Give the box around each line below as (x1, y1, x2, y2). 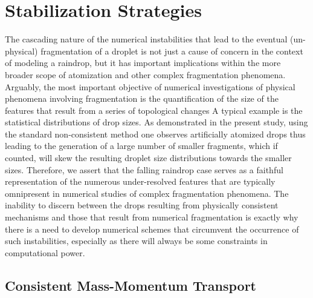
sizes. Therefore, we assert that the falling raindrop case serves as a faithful (5, 163, 283, 176)
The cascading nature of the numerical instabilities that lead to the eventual (5, 33, 288, 45)
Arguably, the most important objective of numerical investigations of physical (5, 80, 295, 93)
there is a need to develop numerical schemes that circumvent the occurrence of (5, 222, 299, 235)
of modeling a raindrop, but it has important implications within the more (5, 56, 281, 69)
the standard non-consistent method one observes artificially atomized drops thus (5, 127, 306, 140)
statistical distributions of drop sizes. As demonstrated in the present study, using (5, 116, 308, 128)
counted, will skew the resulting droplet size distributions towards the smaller (5, 151, 292, 164)
